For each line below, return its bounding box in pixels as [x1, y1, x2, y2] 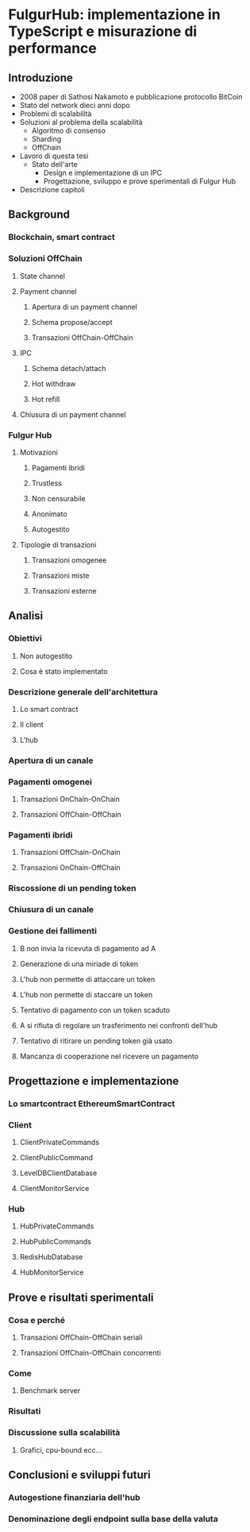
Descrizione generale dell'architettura [8, 686, 159, 697]
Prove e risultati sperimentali [8, 1290, 154, 1304]
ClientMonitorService [19, 1184, 90, 1193]
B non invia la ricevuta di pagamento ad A [19, 943, 156, 953]
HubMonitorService [19, 1267, 84, 1277]
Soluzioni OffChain [8, 253, 83, 264]
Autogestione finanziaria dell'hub [8, 1491, 140, 1503]
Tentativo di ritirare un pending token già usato [19, 1035, 173, 1046]
